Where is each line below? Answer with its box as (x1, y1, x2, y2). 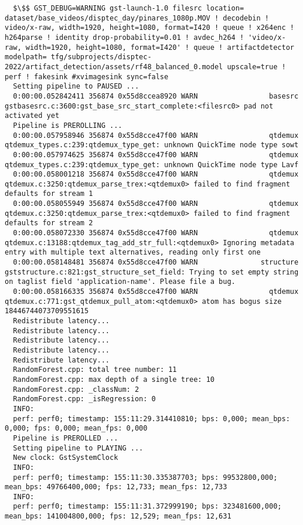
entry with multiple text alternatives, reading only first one (5, 248, 261, 257)
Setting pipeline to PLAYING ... (13, 443, 144, 452)
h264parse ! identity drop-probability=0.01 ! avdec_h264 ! (5, 33, 244, 42)
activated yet (5, 111, 60, 120)
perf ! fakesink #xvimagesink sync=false (5, 72, 169, 81)
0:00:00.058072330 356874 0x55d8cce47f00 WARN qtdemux (13, 229, 299, 238)
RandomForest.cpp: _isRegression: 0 (13, 395, 156, 404)
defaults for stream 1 (5, 189, 93, 198)
